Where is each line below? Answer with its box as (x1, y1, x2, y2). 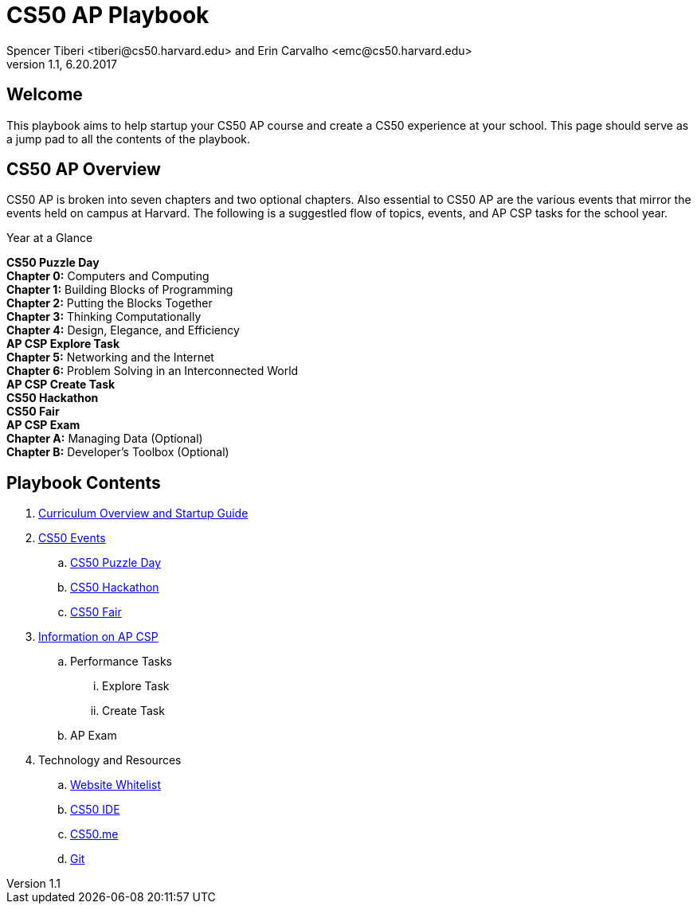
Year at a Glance (6, 231, 93, 245)
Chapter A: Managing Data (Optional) (6, 432, 203, 446)
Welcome (6, 84, 83, 105)
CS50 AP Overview (6, 159, 161, 180)
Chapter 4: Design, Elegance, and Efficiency (6, 323, 240, 338)
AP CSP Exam (6, 418, 80, 432)
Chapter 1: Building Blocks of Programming (6, 283, 233, 297)
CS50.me (70, 827, 119, 842)
